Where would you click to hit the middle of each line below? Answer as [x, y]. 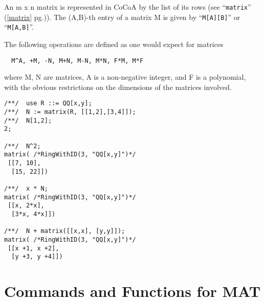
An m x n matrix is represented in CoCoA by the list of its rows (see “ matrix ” [128, 7]
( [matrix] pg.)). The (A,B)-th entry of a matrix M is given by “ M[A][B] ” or [122, 17]
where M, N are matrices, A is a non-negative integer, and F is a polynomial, [125, 77]
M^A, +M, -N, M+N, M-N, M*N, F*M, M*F [78, 61]
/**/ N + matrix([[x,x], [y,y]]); [65, 231]
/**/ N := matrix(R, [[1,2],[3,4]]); [70, 112]
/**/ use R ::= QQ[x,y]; [48, 103]
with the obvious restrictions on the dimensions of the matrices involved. [118, 87]
